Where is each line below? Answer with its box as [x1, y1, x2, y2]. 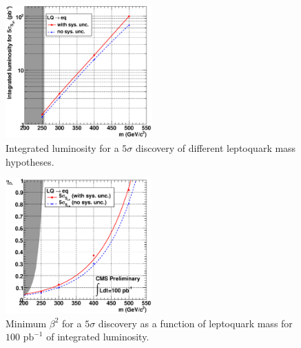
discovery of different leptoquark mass [136, 140, 296, 155]
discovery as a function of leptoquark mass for [98, 316, 293, 330]
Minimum [6, 316, 47, 330]
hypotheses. [6, 154, 54, 168]
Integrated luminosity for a [6, 140, 119, 155]
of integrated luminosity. [46, 329, 149, 344]
